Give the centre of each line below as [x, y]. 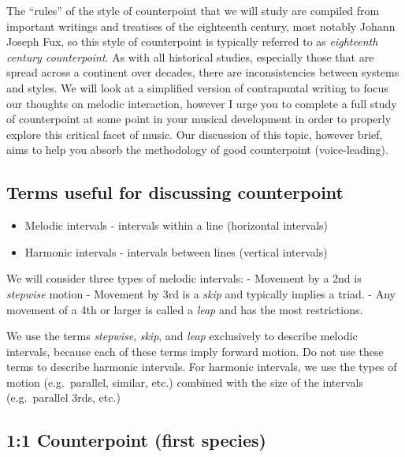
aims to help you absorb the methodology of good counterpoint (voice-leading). [197, 150]
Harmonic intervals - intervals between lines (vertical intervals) [176, 251]
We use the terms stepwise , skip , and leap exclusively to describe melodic [182, 336]
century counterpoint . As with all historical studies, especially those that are [190, 56]
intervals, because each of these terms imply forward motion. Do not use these [195, 351]
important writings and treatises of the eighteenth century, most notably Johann [201, 26]
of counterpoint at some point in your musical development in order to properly [199, 119]
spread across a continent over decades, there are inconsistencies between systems [203, 72]
